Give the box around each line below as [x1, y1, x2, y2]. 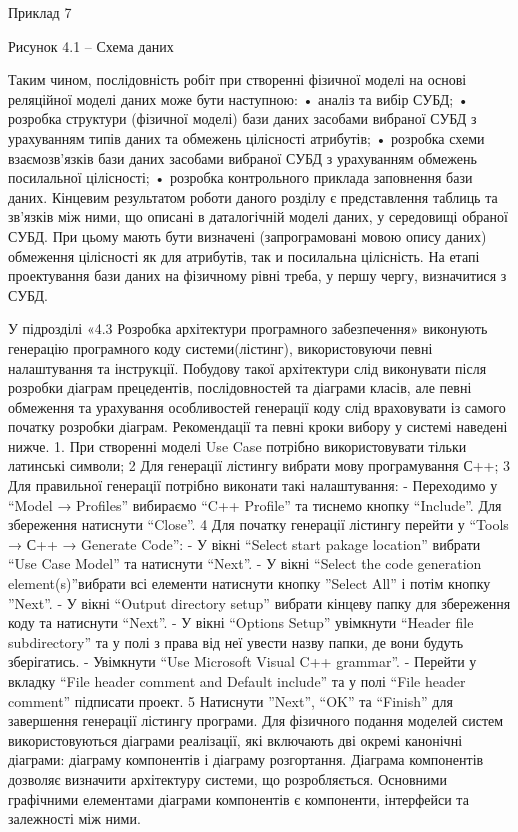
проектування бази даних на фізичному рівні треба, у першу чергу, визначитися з [8, 265, 507, 286]
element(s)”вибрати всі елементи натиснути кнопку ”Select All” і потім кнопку [8, 573, 491, 594]
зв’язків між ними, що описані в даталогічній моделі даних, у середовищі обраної [8, 206, 508, 227]
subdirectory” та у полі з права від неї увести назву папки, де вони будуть [8, 631, 464, 652]
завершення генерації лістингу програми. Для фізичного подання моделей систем [8, 710, 504, 731]
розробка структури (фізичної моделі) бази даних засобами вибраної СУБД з [8, 108, 477, 129]
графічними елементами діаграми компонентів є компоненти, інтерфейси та [8, 788, 469, 809]
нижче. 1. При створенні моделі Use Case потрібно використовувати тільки [8, 435, 467, 456]
